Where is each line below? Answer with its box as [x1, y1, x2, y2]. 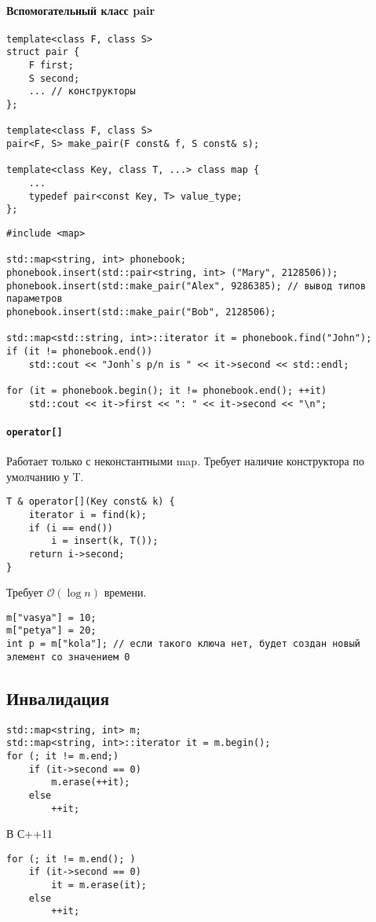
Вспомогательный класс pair [6, 2, 155, 18]
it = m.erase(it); [51, 880, 147, 891]
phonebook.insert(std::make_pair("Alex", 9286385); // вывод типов [6, 280, 367, 292]
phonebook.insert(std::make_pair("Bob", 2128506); [6, 306, 276, 318]
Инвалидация [6, 685, 110, 710]
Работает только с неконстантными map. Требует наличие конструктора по [6, 453, 364, 469]
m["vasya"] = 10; [6, 612, 97, 623]
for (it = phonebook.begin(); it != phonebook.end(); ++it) [6, 384, 327, 396]
